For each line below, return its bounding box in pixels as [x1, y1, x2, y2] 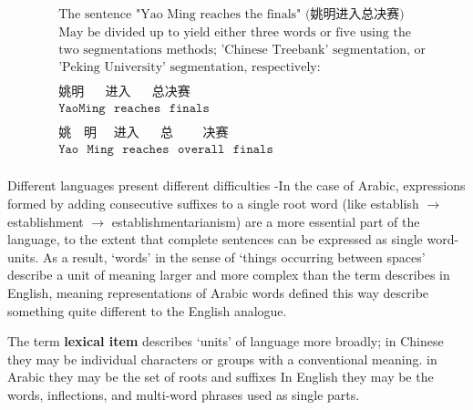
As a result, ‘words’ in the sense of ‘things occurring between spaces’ [42, 247, 426, 266]
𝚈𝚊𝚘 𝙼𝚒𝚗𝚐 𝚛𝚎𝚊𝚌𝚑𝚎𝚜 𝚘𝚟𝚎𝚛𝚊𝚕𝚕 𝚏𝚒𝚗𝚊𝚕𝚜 [58, 143, 273, 157]
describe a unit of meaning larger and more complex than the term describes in [7, 265, 450, 284]
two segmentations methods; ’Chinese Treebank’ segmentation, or [58, 44, 427, 57]
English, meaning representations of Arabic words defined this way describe [7, 282, 429, 302]
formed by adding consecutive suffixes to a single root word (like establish [7, 193, 419, 212]
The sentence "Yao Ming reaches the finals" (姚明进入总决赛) [58, 8, 405, 22]
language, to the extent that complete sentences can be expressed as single [7, 230, 423, 249]
